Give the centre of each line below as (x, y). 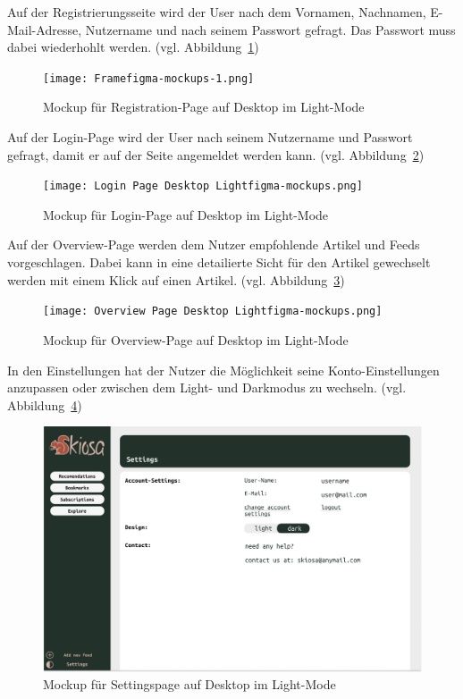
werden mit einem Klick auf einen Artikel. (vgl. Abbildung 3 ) (176, 279)
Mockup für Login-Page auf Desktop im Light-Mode (186, 214)
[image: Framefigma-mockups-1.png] (149, 78)
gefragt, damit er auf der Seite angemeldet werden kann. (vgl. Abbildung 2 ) (216, 154)
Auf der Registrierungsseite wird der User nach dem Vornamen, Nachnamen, (217, 12)
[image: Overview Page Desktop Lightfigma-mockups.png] (213, 312)
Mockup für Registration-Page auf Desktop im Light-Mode (204, 107)
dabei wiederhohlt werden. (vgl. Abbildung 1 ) (133, 47)
